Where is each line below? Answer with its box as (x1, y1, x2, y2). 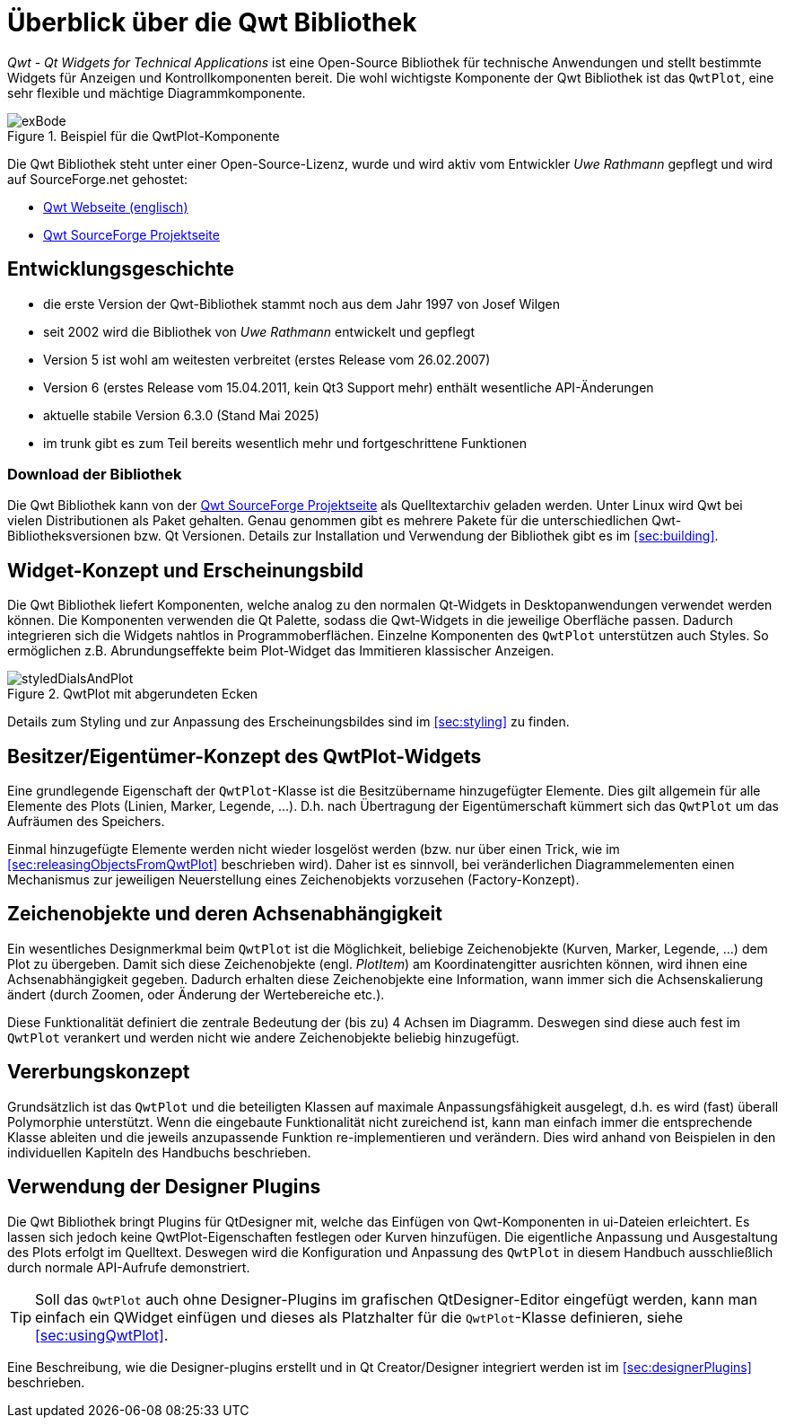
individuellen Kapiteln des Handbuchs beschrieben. (7, 1144, 311, 1160)
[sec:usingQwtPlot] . (35, 1325, 169, 1344)
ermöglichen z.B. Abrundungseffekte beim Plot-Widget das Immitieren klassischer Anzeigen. (7, 643, 555, 659)
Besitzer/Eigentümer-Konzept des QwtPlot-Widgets (7, 744, 482, 768)
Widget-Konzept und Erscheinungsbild (7, 559, 364, 582)
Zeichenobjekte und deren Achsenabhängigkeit (7, 902, 442, 926)
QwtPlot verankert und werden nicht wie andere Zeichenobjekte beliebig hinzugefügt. (7, 1029, 520, 1045)
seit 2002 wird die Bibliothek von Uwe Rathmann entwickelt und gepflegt (43, 323, 475, 339)
